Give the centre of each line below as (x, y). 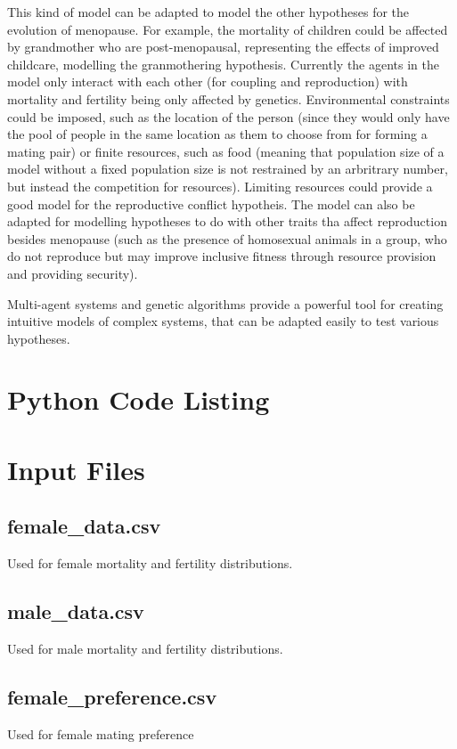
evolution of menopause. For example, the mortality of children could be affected (228, 29)
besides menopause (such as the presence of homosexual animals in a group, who (227, 238)
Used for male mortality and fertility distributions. (145, 649)
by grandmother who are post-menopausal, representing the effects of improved (223, 47)
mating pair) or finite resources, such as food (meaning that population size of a (226, 151)
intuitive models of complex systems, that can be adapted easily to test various (223, 321)
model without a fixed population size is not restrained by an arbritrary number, (228, 169)
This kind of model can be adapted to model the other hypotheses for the (208, 12)
